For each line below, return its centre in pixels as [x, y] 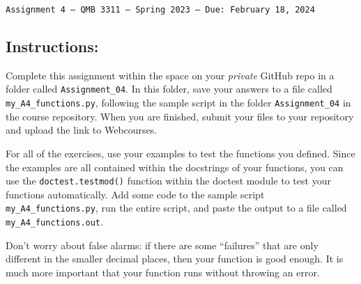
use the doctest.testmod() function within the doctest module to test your [168, 181]
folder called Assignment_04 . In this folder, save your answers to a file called [169, 89]
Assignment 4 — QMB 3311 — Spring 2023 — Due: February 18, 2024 [160, 10]
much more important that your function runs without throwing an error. [163, 272]
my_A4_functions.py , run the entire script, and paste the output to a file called [176, 208]
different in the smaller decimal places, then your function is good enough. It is [175, 259]
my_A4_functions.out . [54, 222]
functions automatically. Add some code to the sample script [135, 194]
